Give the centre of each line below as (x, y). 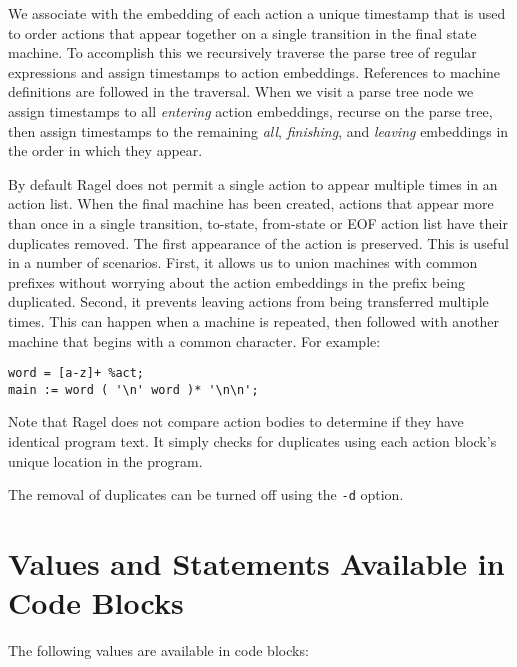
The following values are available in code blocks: (158, 650)
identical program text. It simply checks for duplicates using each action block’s (252, 441)
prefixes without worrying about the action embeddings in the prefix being (236, 281)
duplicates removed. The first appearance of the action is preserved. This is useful (258, 242)
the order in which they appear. (105, 150)
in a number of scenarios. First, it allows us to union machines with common (243, 262)
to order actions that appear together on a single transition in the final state (242, 32)
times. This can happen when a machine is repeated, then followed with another (254, 320)
